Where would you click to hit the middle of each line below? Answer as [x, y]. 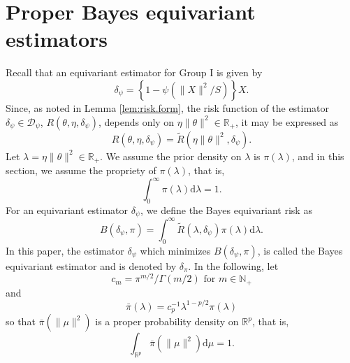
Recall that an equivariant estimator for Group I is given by [134, 72]
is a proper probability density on [167, 321]
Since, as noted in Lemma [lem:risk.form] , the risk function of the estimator [168, 107]
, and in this [318, 156]
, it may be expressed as [287, 121]
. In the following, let [233, 265]
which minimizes [175, 250]
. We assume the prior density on [171, 156]
